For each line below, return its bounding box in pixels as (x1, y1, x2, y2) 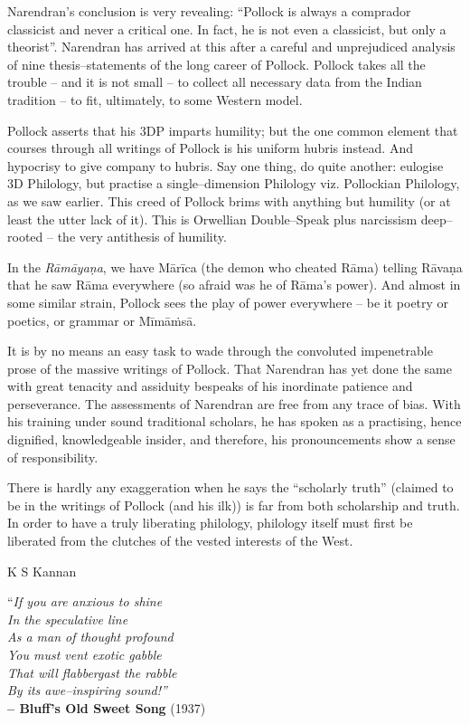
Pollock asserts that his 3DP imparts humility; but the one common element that (7, 120, 458, 139)
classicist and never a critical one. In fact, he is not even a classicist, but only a (7, 19, 446, 38)
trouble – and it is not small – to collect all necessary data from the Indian (7, 72, 422, 91)
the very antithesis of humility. (57, 227, 227, 246)
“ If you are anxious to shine (7, 592, 163, 611)
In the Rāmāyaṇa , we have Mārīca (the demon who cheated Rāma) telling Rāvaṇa (7, 257, 463, 276)
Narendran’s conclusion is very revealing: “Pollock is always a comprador (7, 2, 411, 20)
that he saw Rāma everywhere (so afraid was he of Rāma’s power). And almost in (7, 275, 461, 294)
